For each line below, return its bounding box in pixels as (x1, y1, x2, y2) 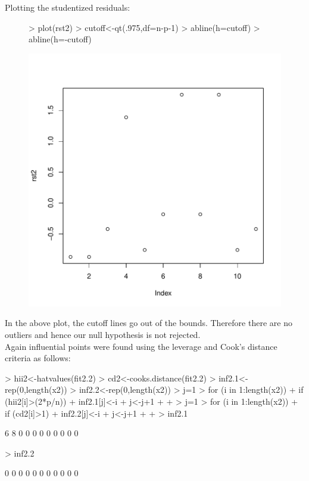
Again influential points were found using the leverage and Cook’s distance (5, 340, 277, 352)
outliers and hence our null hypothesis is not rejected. (5, 328, 201, 340)
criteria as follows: (5, 352, 71, 364)
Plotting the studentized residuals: (5, 1, 130, 13)
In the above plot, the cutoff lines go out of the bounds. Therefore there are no (5, 316, 292, 329)
